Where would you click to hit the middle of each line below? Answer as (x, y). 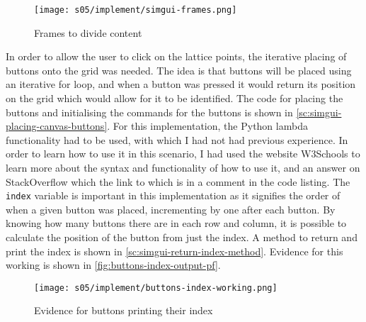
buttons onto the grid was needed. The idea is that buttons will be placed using (179, 70)
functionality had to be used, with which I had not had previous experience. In (177, 139)
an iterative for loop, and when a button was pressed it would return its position (181, 84)
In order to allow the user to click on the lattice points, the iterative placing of (176, 56)
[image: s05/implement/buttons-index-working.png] (156, 288)
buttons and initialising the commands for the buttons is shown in (149, 112)
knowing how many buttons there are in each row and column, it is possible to (176, 223)
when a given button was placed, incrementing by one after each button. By (171, 209)
